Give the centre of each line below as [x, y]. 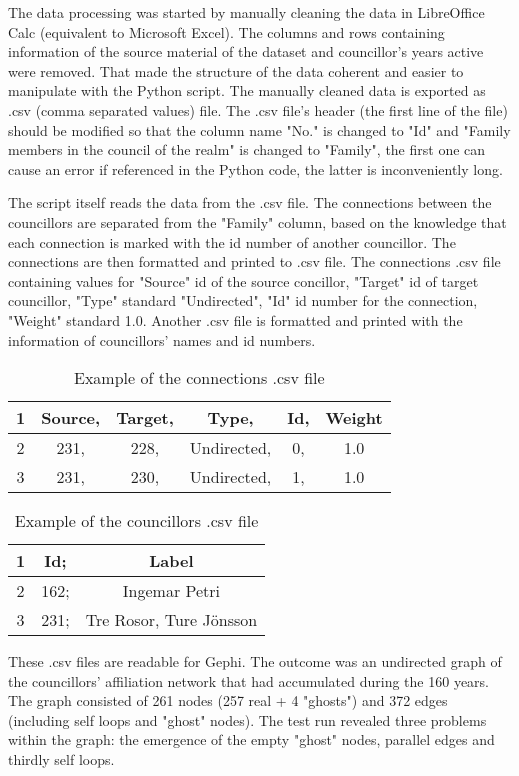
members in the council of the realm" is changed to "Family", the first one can [247, 149]
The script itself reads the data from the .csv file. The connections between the [250, 202]
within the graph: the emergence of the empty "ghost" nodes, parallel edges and [251, 739]
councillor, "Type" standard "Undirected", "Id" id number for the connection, [243, 300]
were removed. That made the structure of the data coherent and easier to [236, 70]
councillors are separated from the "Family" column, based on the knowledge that [257, 221]
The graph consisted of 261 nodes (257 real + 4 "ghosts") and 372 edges [228, 700]
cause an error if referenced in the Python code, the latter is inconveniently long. [255, 168]
